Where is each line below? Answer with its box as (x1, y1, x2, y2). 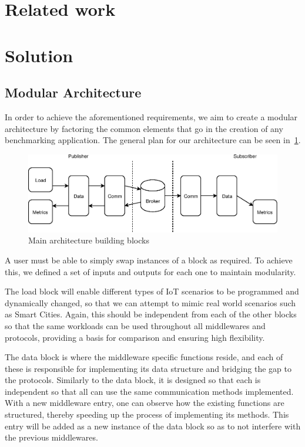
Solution (5, 43, 73, 67)
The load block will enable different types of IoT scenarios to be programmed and (5, 285, 299, 297)
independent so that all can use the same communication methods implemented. (5, 385, 294, 397)
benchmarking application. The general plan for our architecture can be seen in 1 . (5, 134, 301, 146)
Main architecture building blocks (28, 234, 149, 246)
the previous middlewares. (5, 431, 98, 443)
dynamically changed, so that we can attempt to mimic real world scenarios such (5, 296, 296, 309)
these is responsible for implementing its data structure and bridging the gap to (5, 362, 291, 374)
